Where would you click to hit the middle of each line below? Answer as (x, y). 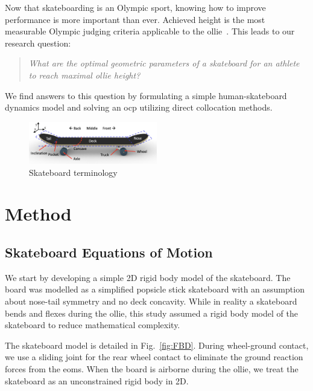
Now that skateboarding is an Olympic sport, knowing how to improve (135, 7)
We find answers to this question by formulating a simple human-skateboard (146, 95)
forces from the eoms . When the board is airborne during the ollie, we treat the (152, 369)
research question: (38, 43)
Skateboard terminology (73, 172)
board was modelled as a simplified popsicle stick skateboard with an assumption (155, 289)
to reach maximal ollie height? (84, 75)
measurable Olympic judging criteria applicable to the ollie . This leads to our (150, 31)
